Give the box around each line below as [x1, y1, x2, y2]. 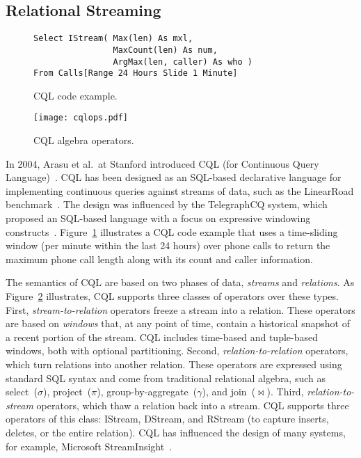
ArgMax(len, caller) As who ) [113, 56, 252, 67]
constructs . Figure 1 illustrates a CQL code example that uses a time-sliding [6, 224, 338, 239]
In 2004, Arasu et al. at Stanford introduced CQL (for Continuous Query [6, 156, 319, 171]
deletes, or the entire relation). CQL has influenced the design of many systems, [6, 425, 346, 439]
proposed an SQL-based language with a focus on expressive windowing [6, 211, 311, 226]
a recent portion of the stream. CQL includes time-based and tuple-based [6, 329, 318, 344]
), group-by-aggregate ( [97, 384, 198, 399]
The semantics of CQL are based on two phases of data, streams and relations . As [6, 275, 355, 290]
